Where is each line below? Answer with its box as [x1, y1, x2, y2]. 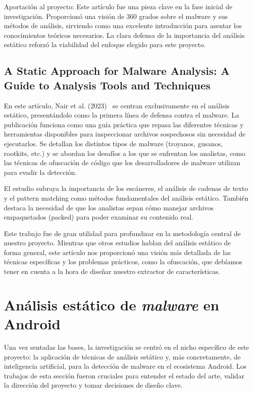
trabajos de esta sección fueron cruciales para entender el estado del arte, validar [4, 370, 245, 380]
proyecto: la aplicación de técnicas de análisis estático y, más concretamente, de [4, 351, 241, 361]
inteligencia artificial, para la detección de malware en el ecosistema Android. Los [4, 361, 247, 371]
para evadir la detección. [4, 167, 77, 177]
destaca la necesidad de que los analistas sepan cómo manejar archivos [4, 202, 214, 212]
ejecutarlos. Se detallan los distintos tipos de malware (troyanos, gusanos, [4, 138, 223, 148]
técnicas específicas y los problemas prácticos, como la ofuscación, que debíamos [4, 256, 242, 267]
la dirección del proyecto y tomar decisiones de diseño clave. [4, 380, 183, 390]
